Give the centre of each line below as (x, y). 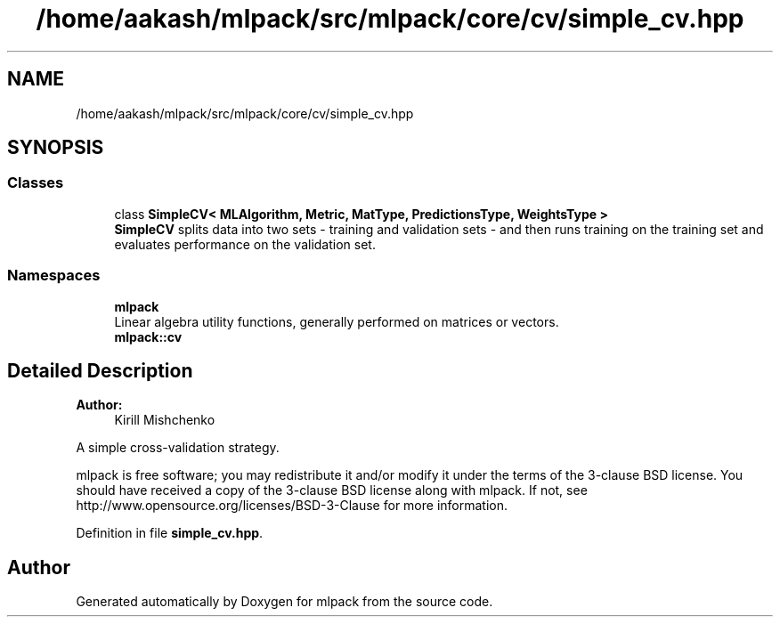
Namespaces (54, 276)
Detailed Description (100, 370)
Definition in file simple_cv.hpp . (170, 533)
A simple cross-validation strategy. (178, 448)
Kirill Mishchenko (165, 420)
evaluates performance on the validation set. (245, 244)
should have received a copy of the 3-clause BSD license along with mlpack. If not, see (332, 490)
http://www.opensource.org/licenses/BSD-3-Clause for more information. (292, 506)
